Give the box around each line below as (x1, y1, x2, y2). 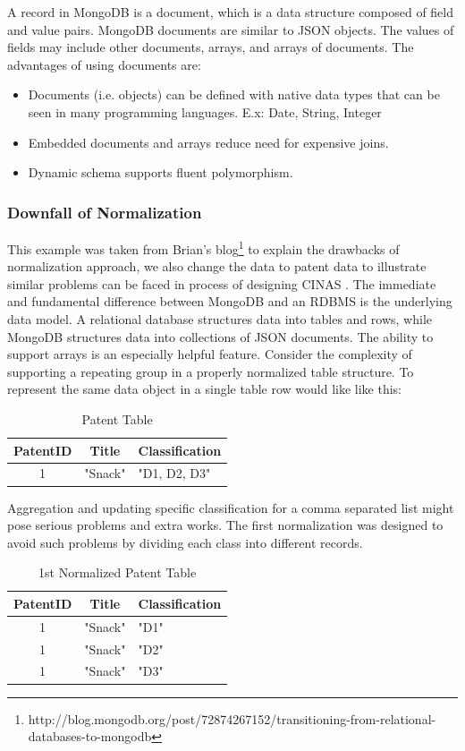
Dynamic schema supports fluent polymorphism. (28, 163, 293, 182)
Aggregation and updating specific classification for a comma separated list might (7, 498, 454, 516)
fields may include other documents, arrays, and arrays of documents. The (7, 38, 414, 56)
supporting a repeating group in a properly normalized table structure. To (7, 362, 414, 380)
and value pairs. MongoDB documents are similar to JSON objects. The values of (7, 20, 454, 38)
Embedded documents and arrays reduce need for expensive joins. (28, 132, 389, 151)
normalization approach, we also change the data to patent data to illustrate (7, 257, 427, 276)
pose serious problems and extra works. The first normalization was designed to (7, 516, 444, 534)
